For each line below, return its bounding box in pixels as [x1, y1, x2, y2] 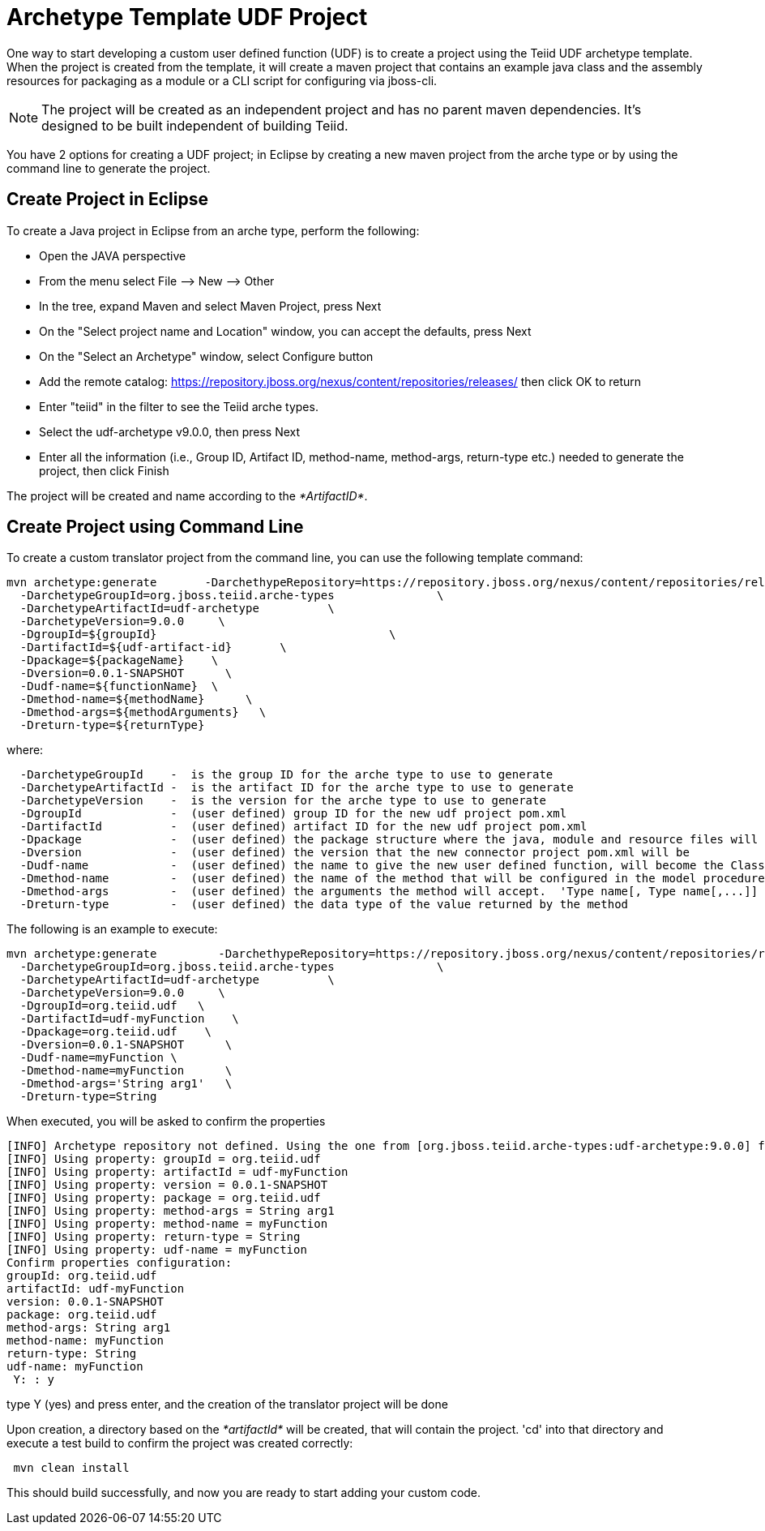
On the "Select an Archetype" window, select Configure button [39, 349, 374, 363]
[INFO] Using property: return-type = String [6, 1230, 301, 1244]
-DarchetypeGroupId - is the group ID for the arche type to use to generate [19, 768, 553, 782]
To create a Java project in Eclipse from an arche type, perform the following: [6, 223, 420, 238]
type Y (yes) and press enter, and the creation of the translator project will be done [6, 1397, 448, 1412]
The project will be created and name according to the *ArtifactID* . [6, 488, 368, 503]
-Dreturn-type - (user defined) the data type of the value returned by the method [19, 898, 629, 911]
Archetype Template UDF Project [6, 3, 368, 31]
